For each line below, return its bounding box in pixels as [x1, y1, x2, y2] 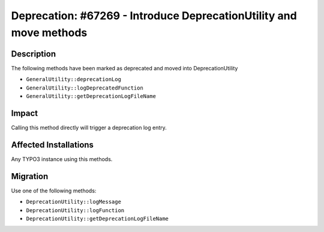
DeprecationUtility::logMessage [26, 198, 121, 206]
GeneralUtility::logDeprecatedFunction [26, 84, 143, 91]
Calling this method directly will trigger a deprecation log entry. [11, 124, 167, 131]
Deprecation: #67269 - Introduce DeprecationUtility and [11, 9, 297, 22]
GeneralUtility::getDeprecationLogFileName [26, 93, 156, 100]
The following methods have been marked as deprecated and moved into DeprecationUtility [11, 64, 238, 72]
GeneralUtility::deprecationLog [26, 76, 121, 83]
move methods [11, 26, 88, 39]
